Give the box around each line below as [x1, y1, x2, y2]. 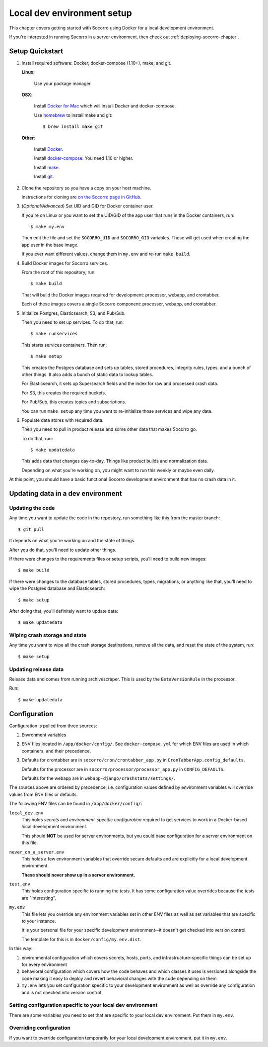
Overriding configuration [9, 1025, 70, 1032]
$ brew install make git [43, 124, 103, 129]
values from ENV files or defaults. [9, 791, 78, 797]
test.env [9, 881, 31, 887]
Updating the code [9, 505, 55, 512]
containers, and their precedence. [21, 748, 91, 754]
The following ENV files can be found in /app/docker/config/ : [9, 801, 142, 807]
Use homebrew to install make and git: [34, 112, 113, 118]
